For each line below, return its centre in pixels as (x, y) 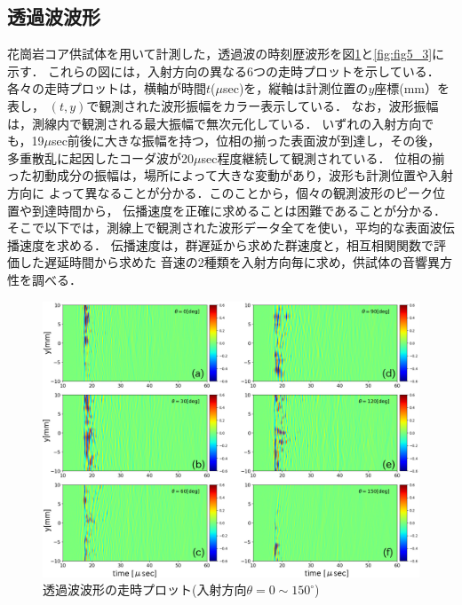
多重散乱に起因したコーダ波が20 (100, 157)
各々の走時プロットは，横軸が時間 (107, 88)
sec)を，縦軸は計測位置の (295, 88)
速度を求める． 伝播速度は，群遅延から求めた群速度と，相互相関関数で (227, 244)
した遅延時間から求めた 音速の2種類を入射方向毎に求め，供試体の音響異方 (235, 262)
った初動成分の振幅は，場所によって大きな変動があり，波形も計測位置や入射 (230, 175)
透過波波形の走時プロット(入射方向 (145, 589)
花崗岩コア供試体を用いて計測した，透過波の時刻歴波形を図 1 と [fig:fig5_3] (220, 54)
